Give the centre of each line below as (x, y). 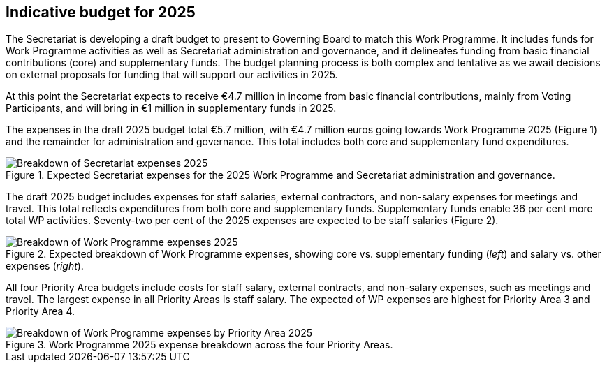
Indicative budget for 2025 (101, 12)
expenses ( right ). (45, 266)
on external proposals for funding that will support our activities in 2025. (172, 75)
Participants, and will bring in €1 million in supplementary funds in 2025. (171, 108)
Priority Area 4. (40, 311)
